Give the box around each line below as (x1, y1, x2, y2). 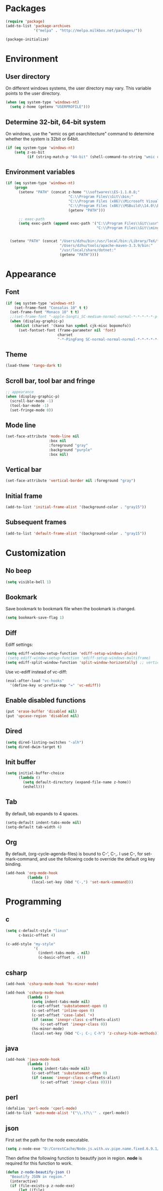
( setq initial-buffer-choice (5, 771, 64, 776)
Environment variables (5, 168, 75, 176)
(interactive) (10, 1179, 38, 1184)
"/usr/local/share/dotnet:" (59, 247, 117, 253)
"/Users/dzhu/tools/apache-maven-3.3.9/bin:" (59, 243, 153, 248)
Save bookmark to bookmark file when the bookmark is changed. (5, 606, 136, 612)
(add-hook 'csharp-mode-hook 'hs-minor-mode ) (5, 981, 99, 986)
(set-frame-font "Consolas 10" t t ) (14, 305, 89, 310)
